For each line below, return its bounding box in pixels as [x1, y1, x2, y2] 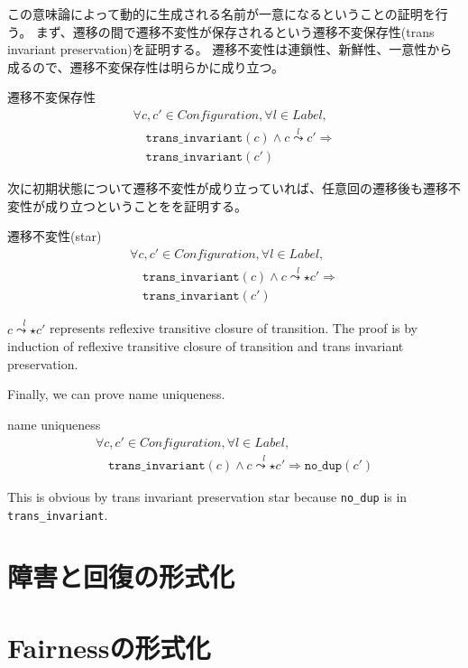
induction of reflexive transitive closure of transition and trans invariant [7, 337, 404, 356]
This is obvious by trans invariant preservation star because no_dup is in [7, 487, 408, 506]
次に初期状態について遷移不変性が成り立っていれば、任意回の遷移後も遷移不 [7, 179, 461, 198]
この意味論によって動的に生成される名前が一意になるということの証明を [7, 5, 436, 23]
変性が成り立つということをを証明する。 [7, 196, 247, 215]
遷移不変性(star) [7, 227, 102, 246]
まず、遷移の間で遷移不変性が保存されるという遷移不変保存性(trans [35, 22, 435, 41]
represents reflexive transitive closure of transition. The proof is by [50, 319, 418, 338]
